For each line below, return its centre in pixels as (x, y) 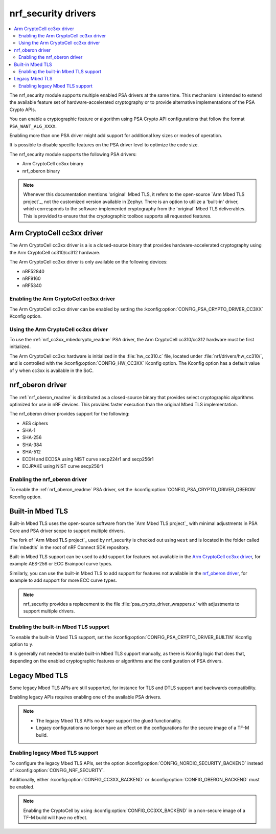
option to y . (21, 644)
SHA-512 (31, 452)
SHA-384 (32, 445)
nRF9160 (31, 278)
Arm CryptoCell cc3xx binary (53, 164)
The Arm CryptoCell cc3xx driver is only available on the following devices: (89, 262)
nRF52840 (33, 271)
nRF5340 (32, 286)
